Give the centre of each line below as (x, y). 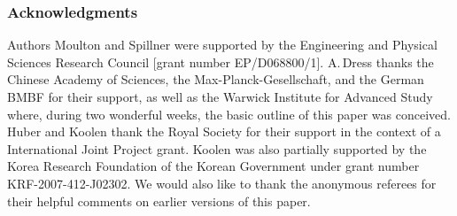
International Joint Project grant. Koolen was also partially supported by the (217, 148)
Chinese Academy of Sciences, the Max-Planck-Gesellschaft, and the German (216, 79)
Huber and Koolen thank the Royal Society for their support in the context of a (224, 131)
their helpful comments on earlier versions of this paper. (159, 201)
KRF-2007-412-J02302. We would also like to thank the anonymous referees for (222, 183)
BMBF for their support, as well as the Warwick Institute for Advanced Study (220, 96)
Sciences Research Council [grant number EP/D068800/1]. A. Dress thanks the (221, 62)
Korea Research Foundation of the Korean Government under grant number (213, 166)
